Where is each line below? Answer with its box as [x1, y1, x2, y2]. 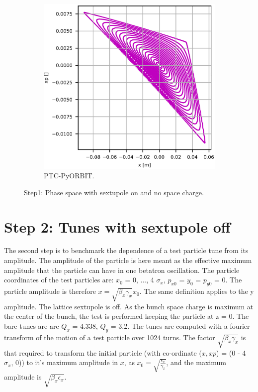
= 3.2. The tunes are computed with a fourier [110, 321, 250, 331]
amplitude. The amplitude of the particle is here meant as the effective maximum [4, 255, 252, 265]
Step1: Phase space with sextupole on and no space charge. [24, 187, 204, 197]
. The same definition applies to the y [139, 286, 254, 296]
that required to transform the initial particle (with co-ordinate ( [4, 347, 202, 358]
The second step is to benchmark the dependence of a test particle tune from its [4, 245, 249, 256]
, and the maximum [166, 357, 226, 368]
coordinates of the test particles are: [4, 274, 114, 285]
